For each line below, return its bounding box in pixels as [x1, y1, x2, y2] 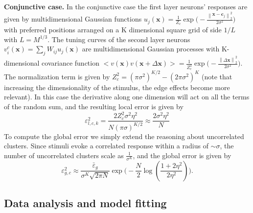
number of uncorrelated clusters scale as [4, 150, 124, 160]
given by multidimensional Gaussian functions [4, 14, 142, 24]
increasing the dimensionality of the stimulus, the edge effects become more [4, 82, 230, 92]
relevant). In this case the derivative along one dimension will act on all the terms [4, 92, 250, 102]
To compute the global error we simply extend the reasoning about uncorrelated [4, 131, 244, 141]
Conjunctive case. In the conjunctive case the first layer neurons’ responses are [4, 1, 248, 11]
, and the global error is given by [133, 150, 231, 160]
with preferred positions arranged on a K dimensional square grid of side [4, 24, 222, 35]
